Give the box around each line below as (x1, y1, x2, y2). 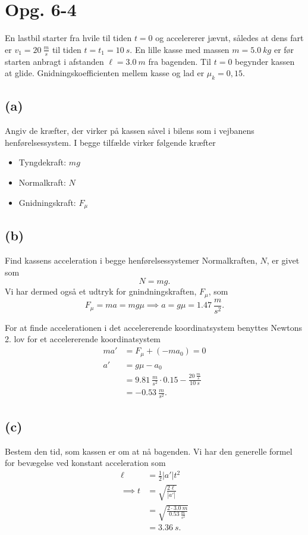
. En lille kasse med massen (130, 43, 230, 55)
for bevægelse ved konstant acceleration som (5, 456, 166, 469)
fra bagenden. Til (148, 55, 212, 67)
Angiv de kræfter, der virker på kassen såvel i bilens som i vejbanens (5, 124, 254, 137)
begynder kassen (235, 55, 295, 67)
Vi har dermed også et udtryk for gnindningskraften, (5, 285, 197, 298)
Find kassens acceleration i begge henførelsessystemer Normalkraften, (5, 254, 257, 267)
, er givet (266, 254, 300, 267)
